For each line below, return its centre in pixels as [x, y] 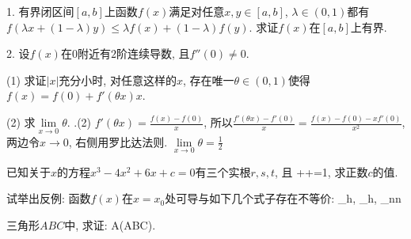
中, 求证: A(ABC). [110, 224]
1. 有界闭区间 [40, 11]
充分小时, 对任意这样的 [118, 80]
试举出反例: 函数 [49, 198]
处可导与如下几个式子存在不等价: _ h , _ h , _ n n [283, 198]
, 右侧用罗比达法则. [118, 141]
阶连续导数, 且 [153, 53]
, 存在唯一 [208, 80]
